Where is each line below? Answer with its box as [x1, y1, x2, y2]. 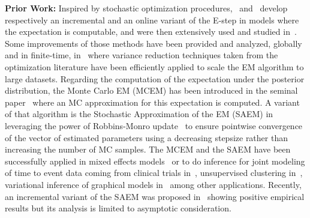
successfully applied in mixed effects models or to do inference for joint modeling [5, 154, 305, 167]
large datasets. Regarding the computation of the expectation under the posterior [5, 72, 305, 85]
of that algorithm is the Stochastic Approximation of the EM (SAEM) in [5, 107, 273, 120]
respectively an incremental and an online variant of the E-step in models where [5, 13, 299, 26]
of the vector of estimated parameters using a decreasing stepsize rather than [5, 131, 288, 144]
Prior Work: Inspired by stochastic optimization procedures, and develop [5, 2, 288, 14]
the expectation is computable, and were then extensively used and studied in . [5, 25, 297, 38]
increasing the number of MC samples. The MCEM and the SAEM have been [5, 143, 291, 156]
